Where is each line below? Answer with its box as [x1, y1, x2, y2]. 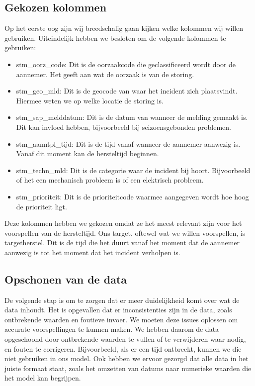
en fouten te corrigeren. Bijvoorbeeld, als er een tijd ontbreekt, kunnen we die [4, 343, 242, 354]
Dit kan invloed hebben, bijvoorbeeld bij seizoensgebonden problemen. [16, 121, 231, 132]
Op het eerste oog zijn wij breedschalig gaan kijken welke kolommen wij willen [4, 23, 244, 33]
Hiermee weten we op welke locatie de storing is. [16, 95, 164, 105]
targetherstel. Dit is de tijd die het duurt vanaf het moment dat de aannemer [4, 237, 240, 248]
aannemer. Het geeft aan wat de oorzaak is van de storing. [16, 69, 194, 79]
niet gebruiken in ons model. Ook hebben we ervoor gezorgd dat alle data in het [4, 353, 249, 364]
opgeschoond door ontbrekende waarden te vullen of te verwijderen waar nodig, [4, 334, 246, 344]
